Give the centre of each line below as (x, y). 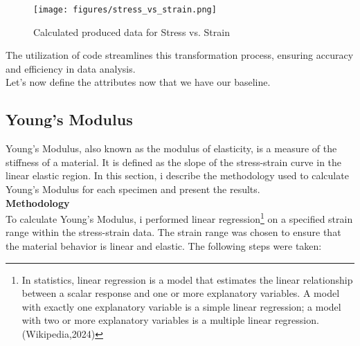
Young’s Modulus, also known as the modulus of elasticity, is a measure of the (171, 148)
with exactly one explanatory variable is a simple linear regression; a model (181, 306)
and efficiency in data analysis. (71, 68)
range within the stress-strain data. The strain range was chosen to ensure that (173, 232)
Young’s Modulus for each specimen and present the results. (133, 189)
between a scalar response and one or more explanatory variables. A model (181, 293)
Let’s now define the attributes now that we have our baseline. (138, 82)
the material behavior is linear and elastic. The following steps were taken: (164, 246)
